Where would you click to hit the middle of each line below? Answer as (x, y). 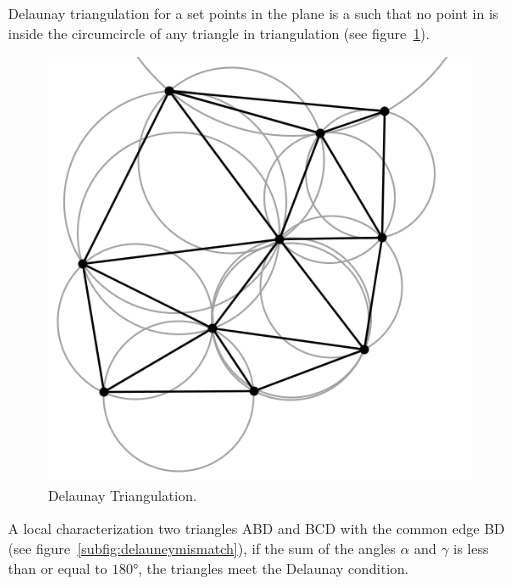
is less (471, 547)
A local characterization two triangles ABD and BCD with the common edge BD (256, 528)
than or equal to (58, 567)
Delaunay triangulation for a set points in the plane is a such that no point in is (253, 13)
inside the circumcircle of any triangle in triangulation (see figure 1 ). (219, 32)
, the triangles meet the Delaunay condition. (273, 567)
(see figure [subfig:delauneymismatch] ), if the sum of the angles (202, 547)
